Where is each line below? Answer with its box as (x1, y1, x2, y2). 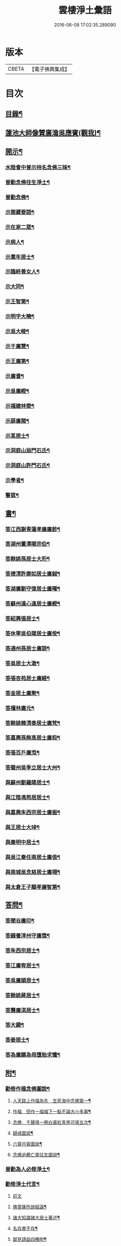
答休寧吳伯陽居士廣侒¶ (5, 630, 61, 637)
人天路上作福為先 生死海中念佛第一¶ (12, 1098, 91, 1104)
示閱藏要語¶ (5, 208, 34, 216)
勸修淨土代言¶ (5, 1180, 39, 1188)
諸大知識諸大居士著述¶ (12, 1214, 60, 1221)
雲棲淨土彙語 (58, 5, 112, 16)
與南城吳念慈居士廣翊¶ (5, 868, 61, 875)
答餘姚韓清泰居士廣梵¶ (5, 719, 61, 726)
